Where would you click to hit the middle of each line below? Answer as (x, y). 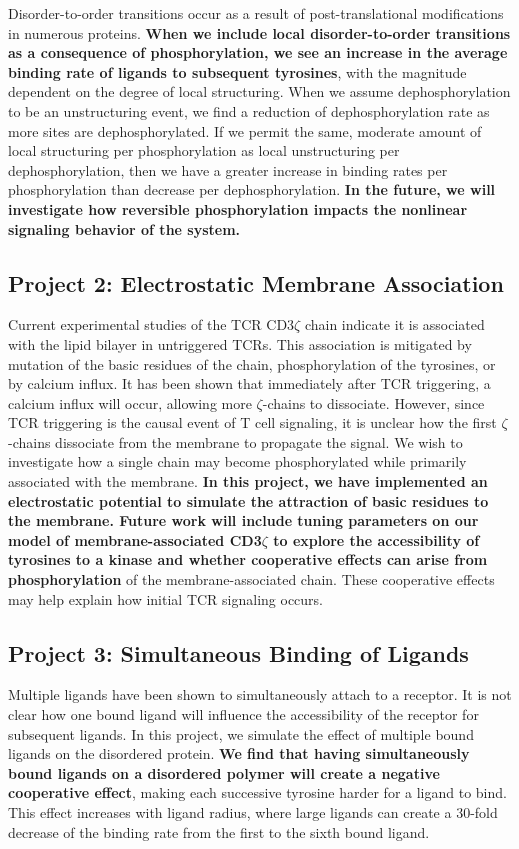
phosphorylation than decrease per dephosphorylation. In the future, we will (252, 189)
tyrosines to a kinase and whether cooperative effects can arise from (248, 559)
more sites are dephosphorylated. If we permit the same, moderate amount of (245, 130)
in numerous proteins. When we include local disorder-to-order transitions (259, 32)
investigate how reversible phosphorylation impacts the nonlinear (238, 208)
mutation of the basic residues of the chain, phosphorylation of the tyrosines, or (252, 363)
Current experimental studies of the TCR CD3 (151, 324)
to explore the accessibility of (376, 539)
